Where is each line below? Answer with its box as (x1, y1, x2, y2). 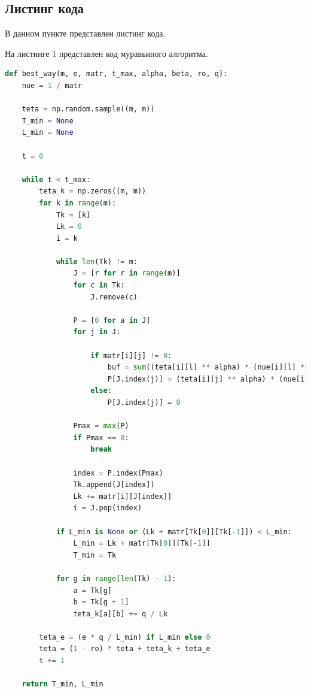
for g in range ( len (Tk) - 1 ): (56, 574, 176, 583)
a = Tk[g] (73, 586, 112, 595)
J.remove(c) (90, 292, 138, 301)
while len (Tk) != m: (56, 257, 138, 266)
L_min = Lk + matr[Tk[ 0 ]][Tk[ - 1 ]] (73, 539, 211, 548)
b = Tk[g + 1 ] (73, 598, 129, 607)
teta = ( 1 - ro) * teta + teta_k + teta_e (39, 644, 211, 653)
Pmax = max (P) (73, 422, 129, 431)
